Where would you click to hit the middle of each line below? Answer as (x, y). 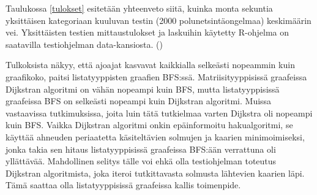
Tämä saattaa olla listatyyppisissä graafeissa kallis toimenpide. (123, 185)
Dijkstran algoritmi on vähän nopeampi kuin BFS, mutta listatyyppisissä (143, 89)
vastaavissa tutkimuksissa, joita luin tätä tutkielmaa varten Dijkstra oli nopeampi (159, 113)
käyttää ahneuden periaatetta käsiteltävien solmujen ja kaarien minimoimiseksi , (155, 136)
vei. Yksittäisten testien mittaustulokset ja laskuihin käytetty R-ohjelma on (147, 32)
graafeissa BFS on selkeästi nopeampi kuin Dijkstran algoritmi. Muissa (139, 101)
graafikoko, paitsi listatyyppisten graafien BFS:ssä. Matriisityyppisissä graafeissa (156, 76)
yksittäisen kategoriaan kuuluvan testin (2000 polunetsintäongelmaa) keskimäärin (158, 20)
